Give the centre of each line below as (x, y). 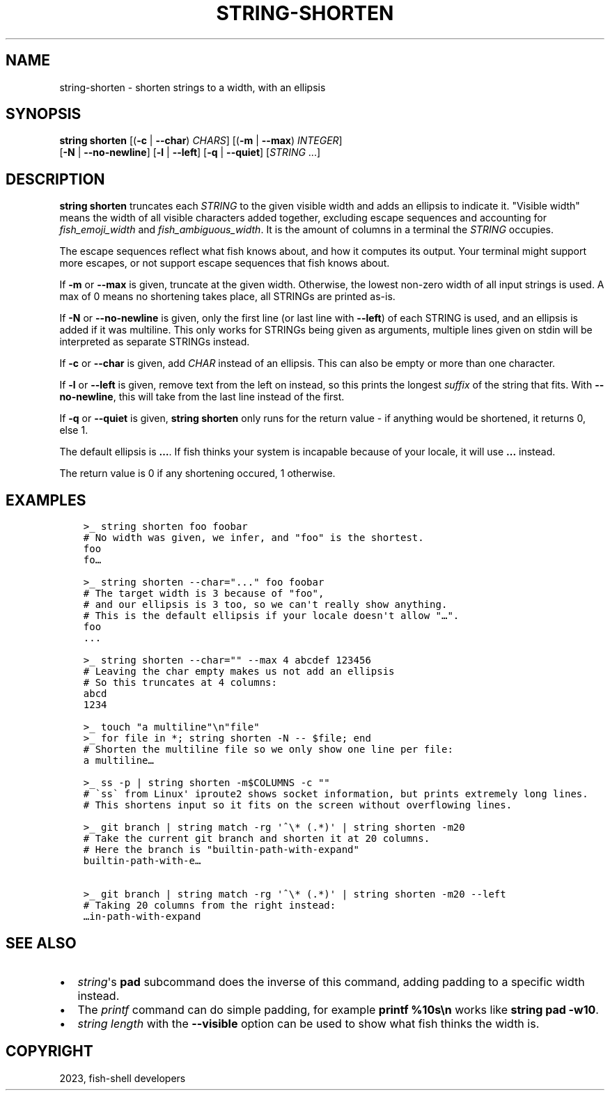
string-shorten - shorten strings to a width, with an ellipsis (193, 87)
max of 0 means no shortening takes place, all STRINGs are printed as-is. (227, 297)
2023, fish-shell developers (123, 1078)
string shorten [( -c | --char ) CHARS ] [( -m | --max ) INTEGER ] (201, 141)
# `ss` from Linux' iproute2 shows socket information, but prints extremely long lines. (336, 794)
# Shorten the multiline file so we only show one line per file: (268, 750)
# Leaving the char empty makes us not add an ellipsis (239, 672)
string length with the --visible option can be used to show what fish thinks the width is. (308, 1023)
